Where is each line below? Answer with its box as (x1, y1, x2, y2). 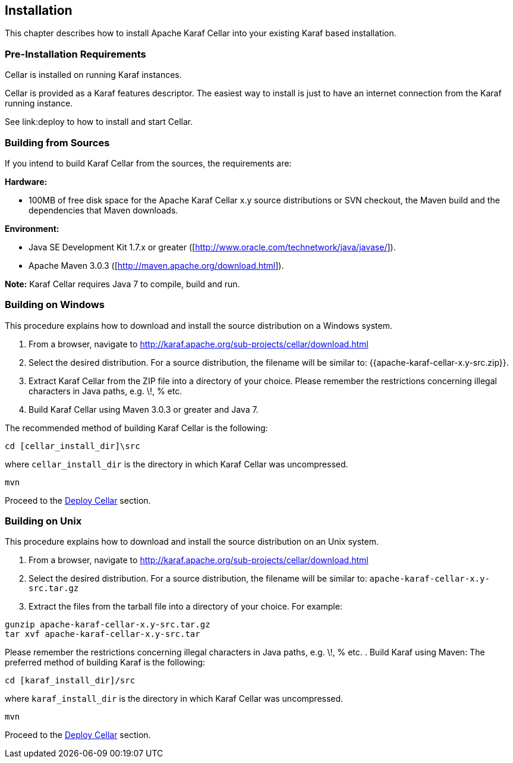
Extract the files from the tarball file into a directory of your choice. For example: (29, 601, 342, 612)
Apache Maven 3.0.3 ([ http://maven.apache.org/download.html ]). (29, 260, 284, 271)
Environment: (5, 223, 59, 234)
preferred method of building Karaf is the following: (5, 657, 206, 668)
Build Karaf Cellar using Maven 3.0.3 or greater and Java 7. (29, 404, 259, 415)
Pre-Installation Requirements (5, 48, 146, 60)
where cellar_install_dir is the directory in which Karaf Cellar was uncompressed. (5, 459, 348, 469)
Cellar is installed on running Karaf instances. (5, 70, 182, 80)
